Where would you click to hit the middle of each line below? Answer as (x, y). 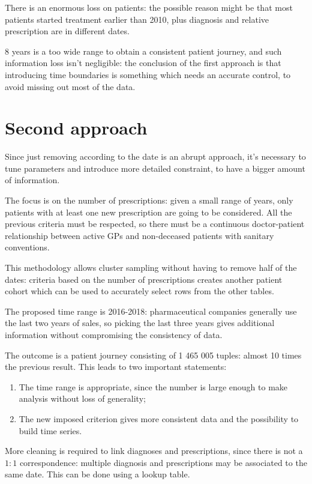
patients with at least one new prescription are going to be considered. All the (148, 212)
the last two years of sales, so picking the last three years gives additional (140, 323)
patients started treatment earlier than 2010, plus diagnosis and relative (137, 19)
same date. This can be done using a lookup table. (97, 474)
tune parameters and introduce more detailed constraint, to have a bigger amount (155, 168)
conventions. (27, 247)
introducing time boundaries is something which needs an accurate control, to (148, 74)
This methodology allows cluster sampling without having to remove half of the (151, 268)
